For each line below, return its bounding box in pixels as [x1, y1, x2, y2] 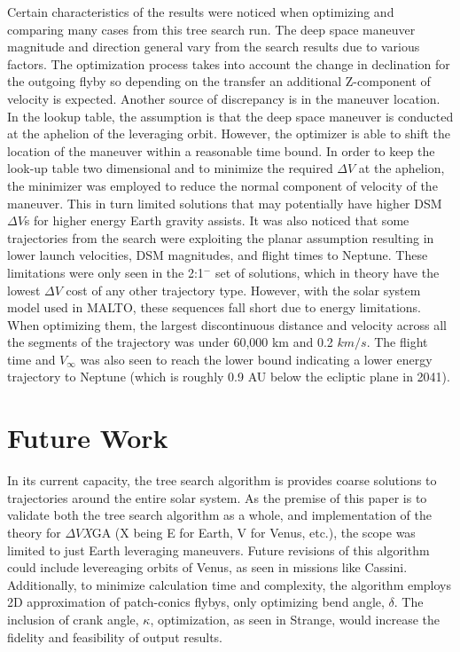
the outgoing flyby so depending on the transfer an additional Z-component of [7, 72, 431, 90]
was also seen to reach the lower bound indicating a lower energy [80, 350, 433, 368]
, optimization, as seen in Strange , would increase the [150, 609, 441, 628]
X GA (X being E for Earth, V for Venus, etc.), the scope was [82, 522, 416, 541]
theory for [7, 522, 61, 541]
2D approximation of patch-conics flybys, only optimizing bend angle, [7, 593, 385, 611]
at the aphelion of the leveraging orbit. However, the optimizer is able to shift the [7, 124, 451, 143]
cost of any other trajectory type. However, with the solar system [66, 280, 421, 299]
